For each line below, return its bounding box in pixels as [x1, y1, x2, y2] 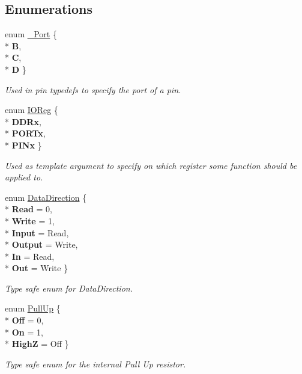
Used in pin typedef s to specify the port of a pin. [5, 83, 181, 96]
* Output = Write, [5, 238, 78, 251]
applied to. [5, 171, 43, 183]
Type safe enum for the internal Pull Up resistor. [5, 357, 186, 370]
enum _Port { [5, 28, 57, 40]
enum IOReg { [5, 103, 58, 116]
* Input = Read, [5, 226, 69, 239]
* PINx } [5, 138, 42, 151]
